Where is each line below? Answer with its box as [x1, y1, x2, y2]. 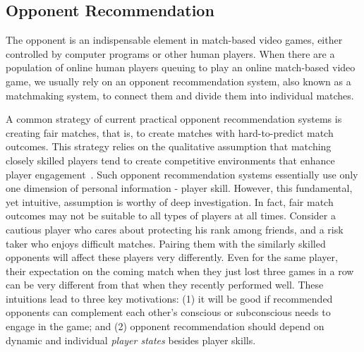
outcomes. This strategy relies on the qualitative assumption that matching [6, 139, 332, 154]
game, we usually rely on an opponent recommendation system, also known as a [6, 73, 351, 88]
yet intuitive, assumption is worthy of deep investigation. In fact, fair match [6, 194, 334, 209]
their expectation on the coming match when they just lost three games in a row [6, 263, 354, 278]
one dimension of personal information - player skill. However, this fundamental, [6, 181, 353, 195]
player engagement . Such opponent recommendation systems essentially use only [6, 166, 358, 181]
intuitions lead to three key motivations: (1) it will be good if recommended [6, 291, 333, 305]
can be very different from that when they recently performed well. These [6, 277, 324, 292]
